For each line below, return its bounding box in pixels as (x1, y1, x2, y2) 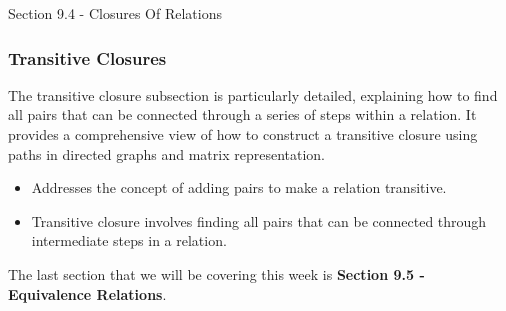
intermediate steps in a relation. (31, 230, 227, 251)
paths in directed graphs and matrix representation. (8, 143, 326, 164)
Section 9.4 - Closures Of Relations (8, 3, 222, 23)
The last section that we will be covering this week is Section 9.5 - (8, 263, 425, 284)
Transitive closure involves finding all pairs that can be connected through (31, 210, 487, 231)
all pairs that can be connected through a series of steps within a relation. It (8, 104, 477, 125)
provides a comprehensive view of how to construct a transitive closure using (8, 124, 478, 144)
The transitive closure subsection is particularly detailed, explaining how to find (8, 84, 498, 105)
